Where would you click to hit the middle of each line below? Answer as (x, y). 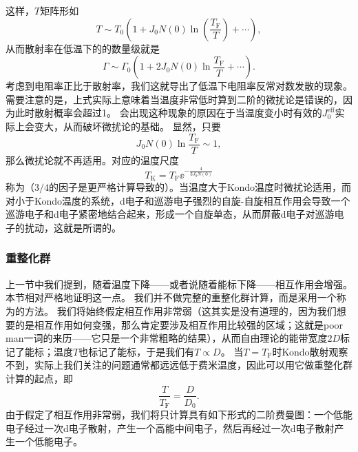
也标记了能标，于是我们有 (137, 351)
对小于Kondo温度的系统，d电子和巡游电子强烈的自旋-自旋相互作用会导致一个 (178, 200)
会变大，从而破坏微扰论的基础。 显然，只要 (123, 126)
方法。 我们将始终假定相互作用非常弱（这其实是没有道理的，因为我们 (180, 310)
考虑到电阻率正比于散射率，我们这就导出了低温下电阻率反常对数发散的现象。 (179, 86)
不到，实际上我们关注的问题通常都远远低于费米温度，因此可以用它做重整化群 (179, 365)
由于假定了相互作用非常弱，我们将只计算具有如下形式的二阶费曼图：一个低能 (179, 414)
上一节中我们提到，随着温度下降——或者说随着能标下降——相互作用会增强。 (179, 284)
